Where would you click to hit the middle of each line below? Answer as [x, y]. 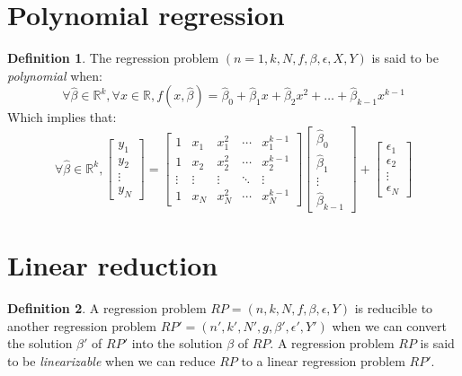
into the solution [177, 343]
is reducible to [394, 308]
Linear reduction [113, 265]
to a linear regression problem [323, 361]
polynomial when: [55, 75]
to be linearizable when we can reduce [111, 361]
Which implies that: [62, 117]
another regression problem [82, 325]
